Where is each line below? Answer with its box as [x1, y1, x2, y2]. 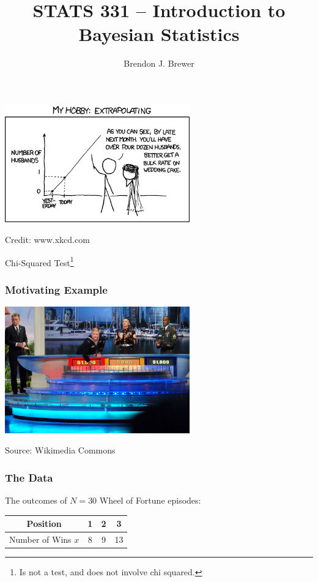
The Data [5, 469, 53, 485]
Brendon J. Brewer [124, 57, 194, 70]
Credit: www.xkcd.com [5, 233, 90, 245]
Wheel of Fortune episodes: [99, 494, 201, 507]
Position [26, 517, 62, 530]
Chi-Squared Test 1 [5, 254, 74, 269]
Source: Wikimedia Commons [5, 444, 116, 457]
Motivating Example [5, 282, 108, 297]
